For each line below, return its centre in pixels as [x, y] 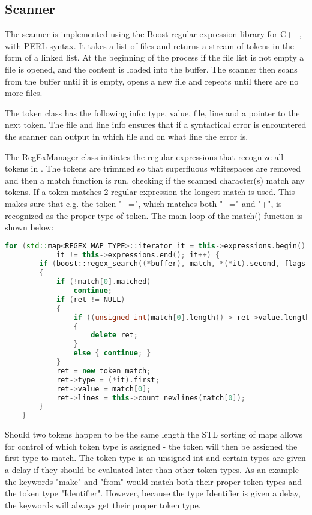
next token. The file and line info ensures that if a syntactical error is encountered [156, 125]
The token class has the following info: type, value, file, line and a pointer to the [152, 113]
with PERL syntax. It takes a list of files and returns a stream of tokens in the [150, 45]
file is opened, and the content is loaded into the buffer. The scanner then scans [151, 69]
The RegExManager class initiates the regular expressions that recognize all [144, 156]
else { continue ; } [112, 353]
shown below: [29, 227]
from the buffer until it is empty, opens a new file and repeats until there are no [152, 81]
